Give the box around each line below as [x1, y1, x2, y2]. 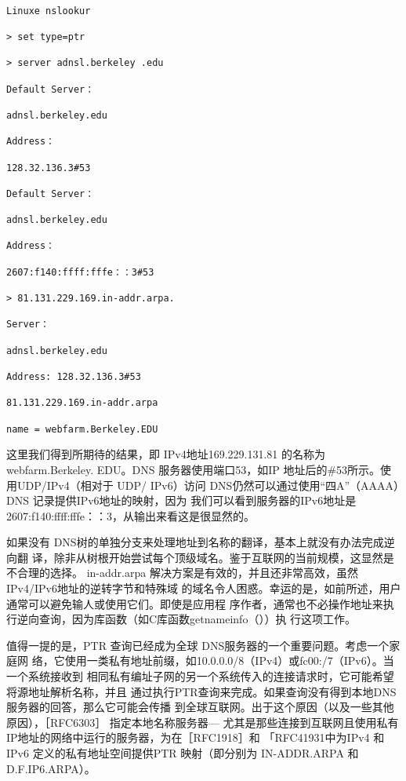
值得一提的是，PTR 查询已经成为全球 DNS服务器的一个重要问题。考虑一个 [6, 637, 390, 653]
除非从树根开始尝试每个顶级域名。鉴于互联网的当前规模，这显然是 [53, 549, 394, 565]
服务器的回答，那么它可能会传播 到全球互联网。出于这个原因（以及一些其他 [6, 699, 394, 715]
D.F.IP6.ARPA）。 [6, 760, 96, 776]
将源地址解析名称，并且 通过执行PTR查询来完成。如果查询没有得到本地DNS [6, 683, 397, 699]
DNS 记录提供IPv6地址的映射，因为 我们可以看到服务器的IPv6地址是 [6, 492, 357, 509]
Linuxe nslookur [6, 5, 91, 16]
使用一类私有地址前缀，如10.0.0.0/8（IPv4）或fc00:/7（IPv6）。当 [64, 652, 394, 669]
